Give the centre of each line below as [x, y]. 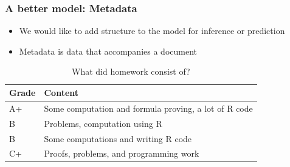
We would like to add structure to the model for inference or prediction [152, 31]
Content [61, 92]
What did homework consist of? [131, 71]
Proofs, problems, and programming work [122, 153]
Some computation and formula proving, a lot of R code [148, 108]
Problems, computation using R [103, 123]
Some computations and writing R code [118, 138]
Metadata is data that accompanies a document [108, 51]
